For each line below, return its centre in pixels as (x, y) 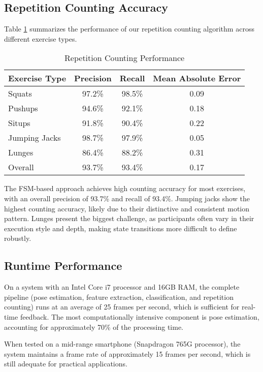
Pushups (23, 108)
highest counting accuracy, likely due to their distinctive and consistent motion (127, 208)
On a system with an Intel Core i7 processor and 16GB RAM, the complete (122, 287)
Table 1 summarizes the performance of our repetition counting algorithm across (129, 29)
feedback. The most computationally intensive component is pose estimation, (140, 316)
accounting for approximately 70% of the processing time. (94, 327)
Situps (19, 123)
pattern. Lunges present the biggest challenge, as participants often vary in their (129, 218)
